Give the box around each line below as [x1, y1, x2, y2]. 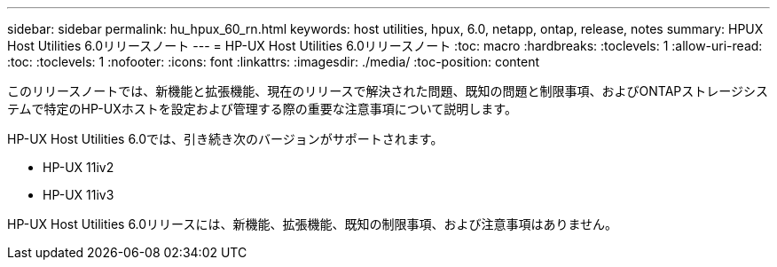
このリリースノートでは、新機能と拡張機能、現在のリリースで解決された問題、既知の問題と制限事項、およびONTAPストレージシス [7, 83, 769, 98]
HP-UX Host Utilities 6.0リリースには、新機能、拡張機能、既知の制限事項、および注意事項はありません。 [7, 216, 617, 232]
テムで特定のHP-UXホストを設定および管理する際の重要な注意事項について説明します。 [7, 101, 517, 116]
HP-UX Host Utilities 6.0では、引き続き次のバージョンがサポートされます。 [7, 131, 443, 146]
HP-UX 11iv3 [43, 187, 114, 202]
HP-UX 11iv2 [43, 160, 114, 175]
